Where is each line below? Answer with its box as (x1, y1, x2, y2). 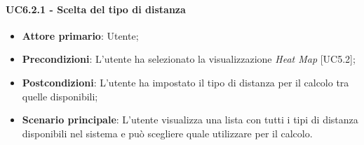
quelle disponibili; (22, 89, 98, 103)
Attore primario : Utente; (22, 28, 139, 43)
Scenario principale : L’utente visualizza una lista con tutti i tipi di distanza (22, 112, 358, 127)
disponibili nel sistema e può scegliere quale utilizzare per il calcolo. (22, 125, 313, 140)
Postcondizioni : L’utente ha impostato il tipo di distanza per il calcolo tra (22, 75, 349, 89)
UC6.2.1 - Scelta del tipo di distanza (6, 1, 186, 16)
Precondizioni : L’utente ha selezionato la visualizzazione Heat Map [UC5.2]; (22, 52, 356, 66)
